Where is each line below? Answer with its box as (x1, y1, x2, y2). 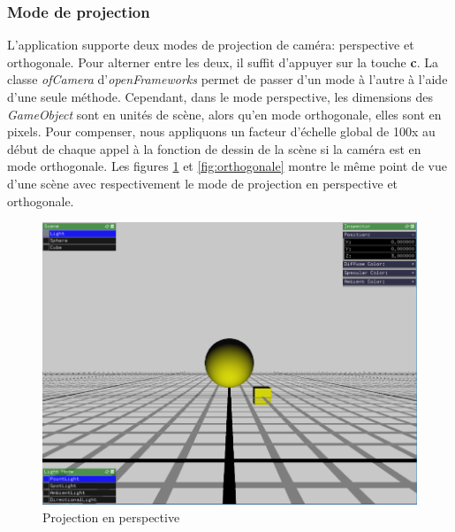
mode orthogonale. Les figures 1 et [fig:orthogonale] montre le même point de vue (7, 157, 447, 175)
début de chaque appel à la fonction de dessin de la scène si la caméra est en (7, 139, 421, 158)
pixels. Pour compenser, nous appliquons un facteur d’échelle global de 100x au (7, 122, 436, 141)
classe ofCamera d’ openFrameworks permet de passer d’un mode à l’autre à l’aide (7, 70, 448, 89)
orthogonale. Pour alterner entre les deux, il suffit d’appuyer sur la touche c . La (7, 52, 438, 71)
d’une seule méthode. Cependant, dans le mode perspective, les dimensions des (7, 88, 433, 105)
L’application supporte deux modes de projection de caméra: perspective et (7, 35, 414, 54)
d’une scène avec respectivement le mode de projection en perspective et (7, 173, 398, 192)
